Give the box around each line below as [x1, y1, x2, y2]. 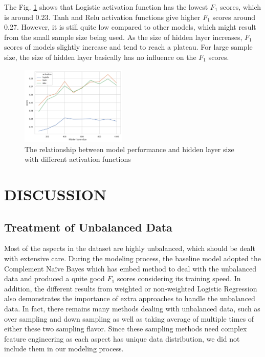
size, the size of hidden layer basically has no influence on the [4, 51, 196, 62]
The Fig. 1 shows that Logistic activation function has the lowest [4, 2, 208, 12]
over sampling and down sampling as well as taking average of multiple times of [4, 313, 254, 324]
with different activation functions [25, 154, 131, 164]
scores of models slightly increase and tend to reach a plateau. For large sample [4, 41, 253, 52]
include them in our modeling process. [4, 343, 124, 354]
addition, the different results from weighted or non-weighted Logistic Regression [4, 283, 257, 293]
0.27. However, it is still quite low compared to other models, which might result [4, 22, 256, 32]
